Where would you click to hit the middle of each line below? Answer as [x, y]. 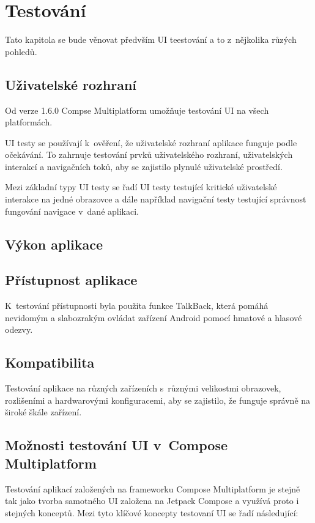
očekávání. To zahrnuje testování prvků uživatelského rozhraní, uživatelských [149, 154]
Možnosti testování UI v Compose [116, 445]
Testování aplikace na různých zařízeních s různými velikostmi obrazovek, [143, 388]
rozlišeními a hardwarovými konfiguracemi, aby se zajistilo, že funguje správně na [158, 400]
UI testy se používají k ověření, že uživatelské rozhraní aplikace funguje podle [151, 142]
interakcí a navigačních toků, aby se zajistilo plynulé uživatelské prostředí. [144, 166]
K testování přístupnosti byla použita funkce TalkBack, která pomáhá [137, 306]
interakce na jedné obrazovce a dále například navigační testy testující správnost [156, 199]
